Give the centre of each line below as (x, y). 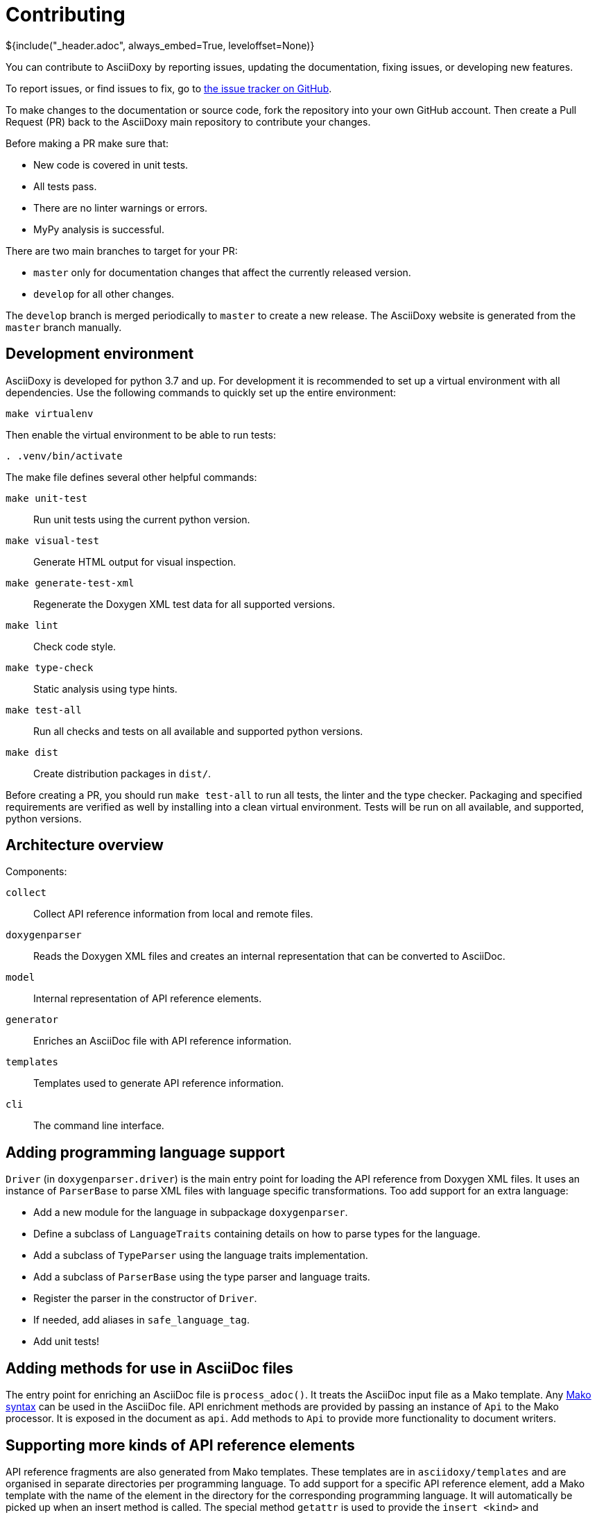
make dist (32, 752)
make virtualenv (50, 413)
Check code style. (75, 646)
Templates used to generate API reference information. (159, 1083)
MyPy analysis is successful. (99, 229)
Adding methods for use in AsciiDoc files (149, 1368)
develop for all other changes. (104, 294)
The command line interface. (99, 1126)
